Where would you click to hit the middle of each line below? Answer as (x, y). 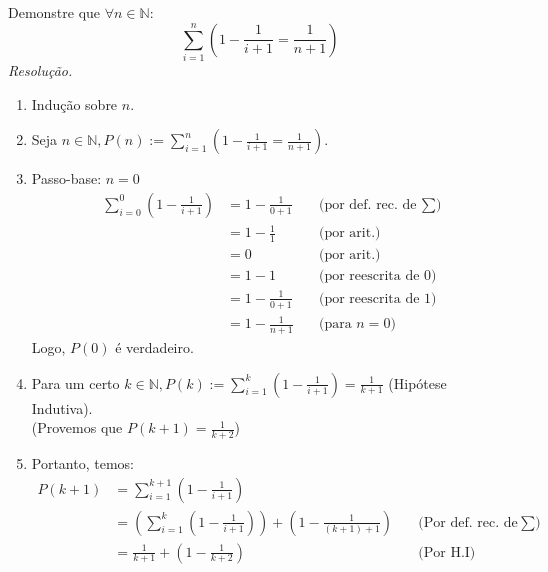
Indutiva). (62, 407)
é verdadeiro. (154, 346)
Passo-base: (66, 178)
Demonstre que (54, 12)
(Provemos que (77, 427)
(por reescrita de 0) (377, 276)
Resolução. (40, 69)
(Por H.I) (447, 552)
